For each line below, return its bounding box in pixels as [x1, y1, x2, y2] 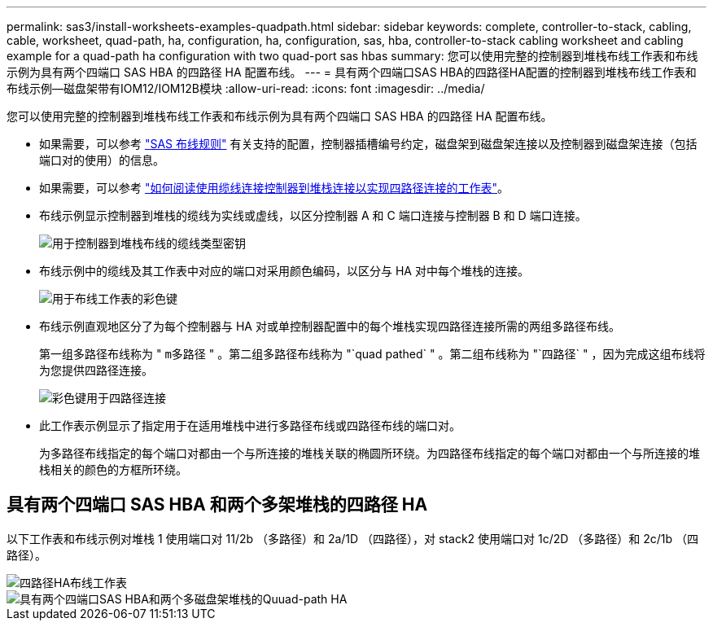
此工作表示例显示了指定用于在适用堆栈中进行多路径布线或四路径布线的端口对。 [39, 419, 461, 432]
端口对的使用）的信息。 [39, 153, 164, 167]
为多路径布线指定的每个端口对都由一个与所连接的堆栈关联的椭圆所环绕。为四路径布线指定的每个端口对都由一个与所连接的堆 [39, 446, 700, 460]
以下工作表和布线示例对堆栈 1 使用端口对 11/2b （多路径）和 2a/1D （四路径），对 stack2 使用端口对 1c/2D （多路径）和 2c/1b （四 [7, 531, 699, 546]
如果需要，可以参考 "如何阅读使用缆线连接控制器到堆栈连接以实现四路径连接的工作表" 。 [39, 181, 509, 195]
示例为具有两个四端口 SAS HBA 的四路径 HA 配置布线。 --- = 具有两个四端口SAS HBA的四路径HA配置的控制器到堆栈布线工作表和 [7, 65, 697, 79]
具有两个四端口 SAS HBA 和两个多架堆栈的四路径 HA [7, 494, 428, 515]
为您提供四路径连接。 [39, 363, 153, 377]
